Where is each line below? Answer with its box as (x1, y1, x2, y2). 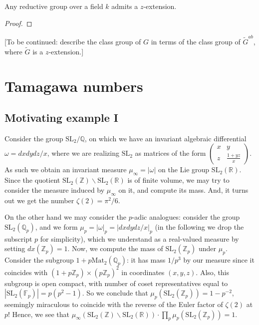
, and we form (35, 221, 78, 232)
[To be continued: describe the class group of (4, 36, 141, 46)
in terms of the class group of (151, 36, 241, 46)
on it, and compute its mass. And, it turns (118, 184, 249, 195)
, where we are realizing (47, 148, 120, 158)
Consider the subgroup (4, 255, 74, 265)
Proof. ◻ (4, 17, 32, 28)
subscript (4, 233, 32, 244)
